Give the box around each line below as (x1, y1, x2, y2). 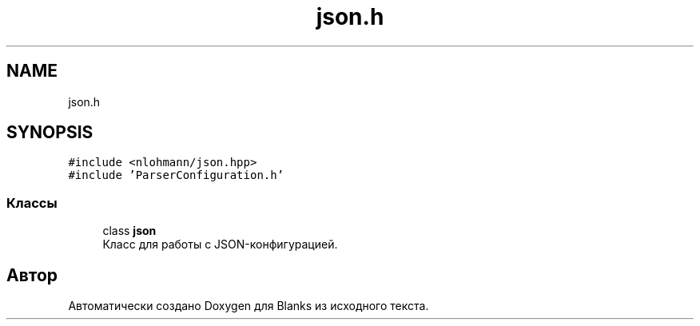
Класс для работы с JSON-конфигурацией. (102, 237, 338, 252)
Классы (6, 194, 58, 211)
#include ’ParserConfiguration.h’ (68, 169, 284, 182)
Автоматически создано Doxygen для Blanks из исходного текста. (68, 299, 429, 313)
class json (102, 224, 157, 238)
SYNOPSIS (6, 122, 93, 143)
